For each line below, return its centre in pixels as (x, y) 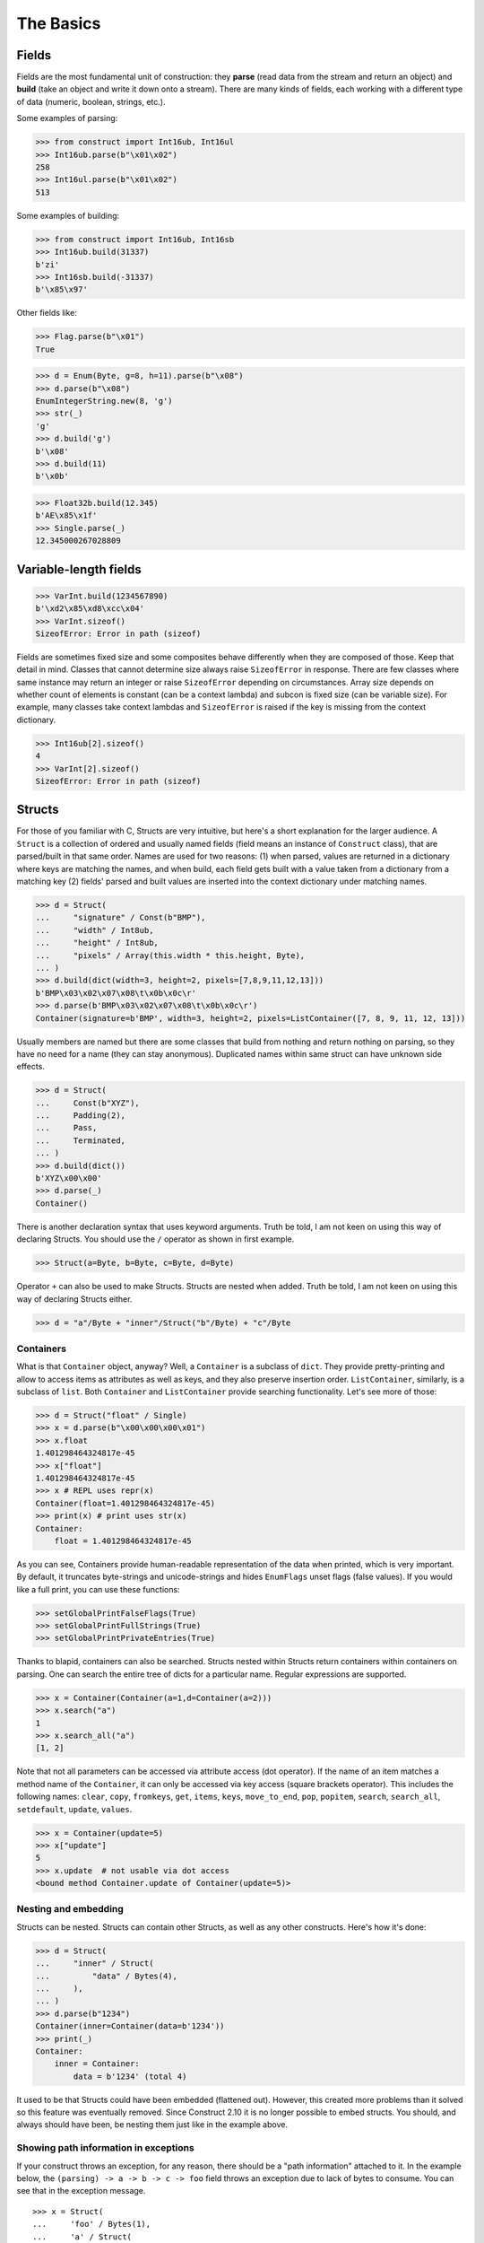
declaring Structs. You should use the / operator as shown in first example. (156, 1239)
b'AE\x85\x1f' (66, 515)
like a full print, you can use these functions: (98, 1589)
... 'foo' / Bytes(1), (92, 2224)
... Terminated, (80, 1140)
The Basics (59, 23)
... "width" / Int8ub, (95, 930)
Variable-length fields (79, 569)
